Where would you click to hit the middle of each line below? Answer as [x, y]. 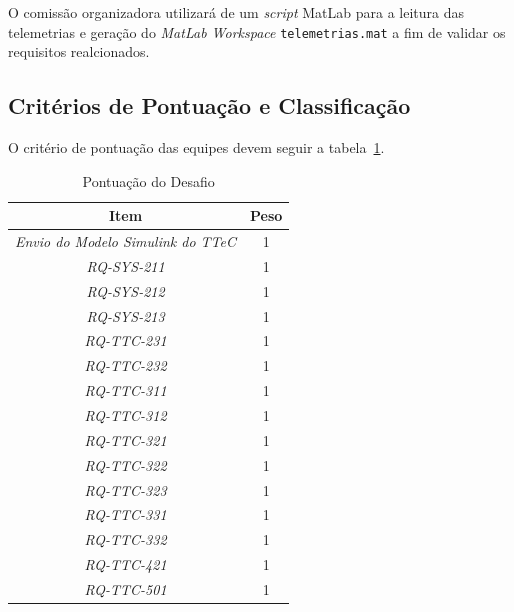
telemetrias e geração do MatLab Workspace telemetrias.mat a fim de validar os [257, 31]
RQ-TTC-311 [125, 390]
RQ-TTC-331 [125, 514]
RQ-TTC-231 [125, 340]
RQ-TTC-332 [125, 539]
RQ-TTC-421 [125, 564]
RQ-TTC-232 [125, 365]
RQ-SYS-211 [125, 265]
